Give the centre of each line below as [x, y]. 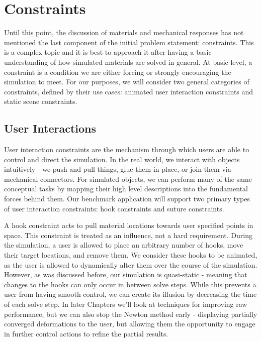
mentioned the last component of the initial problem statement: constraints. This [129, 42]
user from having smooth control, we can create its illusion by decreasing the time [130, 294]
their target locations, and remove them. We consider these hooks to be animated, [131, 255]
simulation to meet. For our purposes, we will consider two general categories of [127, 82]
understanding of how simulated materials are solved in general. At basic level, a [128, 62]
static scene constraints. [41, 101]
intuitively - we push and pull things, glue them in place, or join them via [118, 169]
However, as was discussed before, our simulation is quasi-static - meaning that [126, 274]
